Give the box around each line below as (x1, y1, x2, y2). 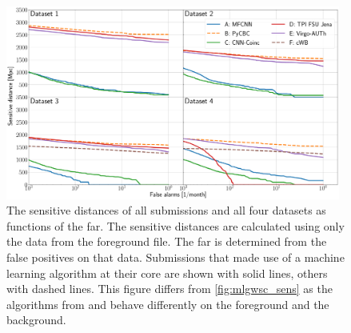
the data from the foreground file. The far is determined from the (6, 233, 327, 250)
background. (6, 311, 66, 328)
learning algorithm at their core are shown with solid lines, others (6, 264, 328, 281)
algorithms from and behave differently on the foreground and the (6, 295, 329, 312)
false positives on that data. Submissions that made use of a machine (6, 249, 345, 265)
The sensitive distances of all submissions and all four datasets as (6, 202, 326, 219)
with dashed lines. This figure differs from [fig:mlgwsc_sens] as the (6, 280, 333, 297)
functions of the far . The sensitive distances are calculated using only (6, 217, 345, 234)
